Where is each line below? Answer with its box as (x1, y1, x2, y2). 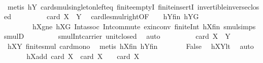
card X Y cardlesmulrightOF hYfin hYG (46, 11, 199, 22)
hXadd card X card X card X (26, 50, 140, 61)
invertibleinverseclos (197, 1, 259, 12)
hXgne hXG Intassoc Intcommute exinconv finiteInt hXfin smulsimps (32, 21, 256, 31)
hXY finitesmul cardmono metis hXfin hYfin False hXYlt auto (7, 40, 254, 51)
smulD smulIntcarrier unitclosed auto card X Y (4, 31, 231, 41)
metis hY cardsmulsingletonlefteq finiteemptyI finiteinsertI (7, 1, 194, 12)
